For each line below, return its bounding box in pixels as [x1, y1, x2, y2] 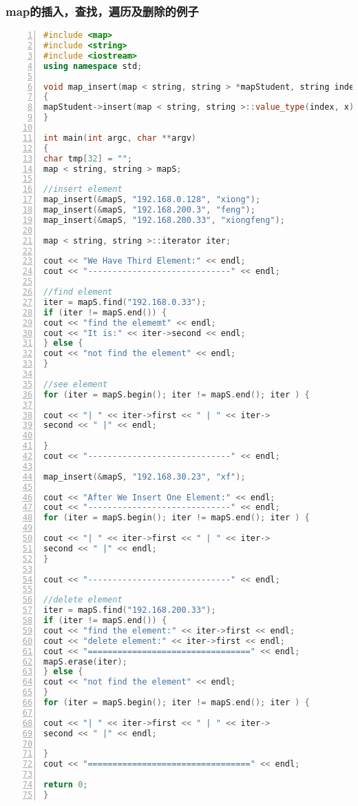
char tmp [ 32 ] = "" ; [43, 153, 132, 164]
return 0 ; [43, 780, 88, 790]
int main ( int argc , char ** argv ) [43, 132, 197, 143]
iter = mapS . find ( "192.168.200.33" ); [43, 605, 216, 616]
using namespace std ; [43, 61, 143, 71]
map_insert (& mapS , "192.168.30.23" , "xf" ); [43, 471, 246, 482]
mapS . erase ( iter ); [43, 656, 127, 667]
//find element [43, 287, 113, 297]
